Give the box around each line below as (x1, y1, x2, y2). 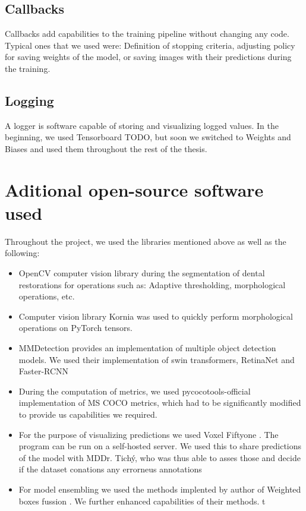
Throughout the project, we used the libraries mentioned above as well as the (5, 235, 286, 247)
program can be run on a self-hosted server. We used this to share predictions (18, 440, 302, 452)
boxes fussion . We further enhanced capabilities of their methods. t (18, 494, 266, 507)
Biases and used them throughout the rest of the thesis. (5, 142, 207, 154)
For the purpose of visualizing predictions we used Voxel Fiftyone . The (18, 428, 279, 440)
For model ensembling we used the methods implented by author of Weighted (18, 482, 301, 495)
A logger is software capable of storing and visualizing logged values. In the (5, 119, 279, 131)
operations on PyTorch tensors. (18, 321, 133, 334)
